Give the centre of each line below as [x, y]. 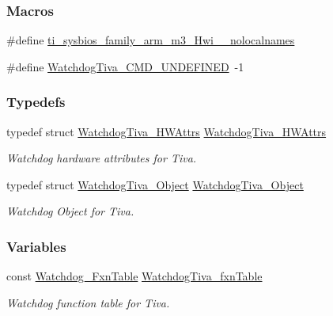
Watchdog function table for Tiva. [88, 302]
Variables [36, 246]
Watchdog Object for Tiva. [70, 211]
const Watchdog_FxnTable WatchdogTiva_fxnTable [134, 276]
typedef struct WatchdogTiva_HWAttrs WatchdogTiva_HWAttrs [166, 131]
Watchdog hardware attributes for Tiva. [102, 158]
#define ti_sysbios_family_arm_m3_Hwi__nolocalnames [151, 40]
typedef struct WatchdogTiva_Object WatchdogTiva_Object [155, 184]
